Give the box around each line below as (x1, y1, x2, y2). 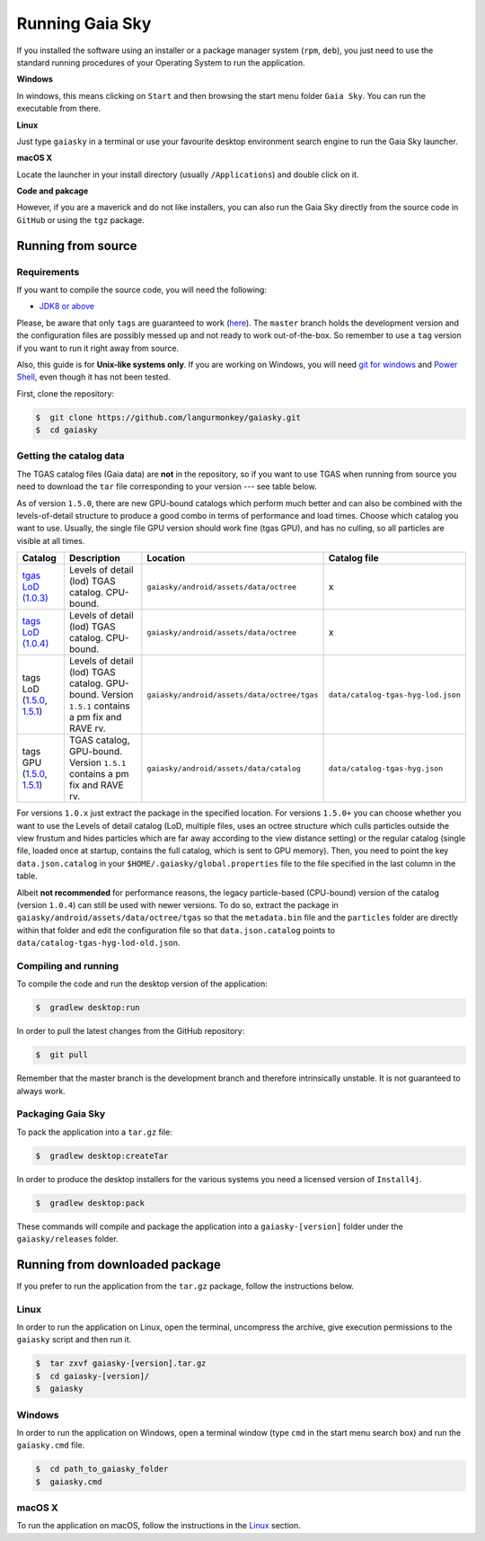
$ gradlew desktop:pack (35, 1198, 145, 1208)
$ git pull (35, 1050, 89, 1060)
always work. (16, 1085, 66, 1096)
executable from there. (16, 103, 101, 114)
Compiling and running (16, 959, 119, 972)
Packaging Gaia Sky (16, 1108, 106, 1120)
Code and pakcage (16, 185, 89, 197)
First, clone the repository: (16, 387, 115, 399)
